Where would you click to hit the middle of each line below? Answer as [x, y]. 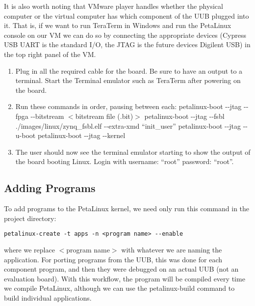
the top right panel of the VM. [50, 54]
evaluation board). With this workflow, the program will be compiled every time [125, 278]
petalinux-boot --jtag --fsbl [184, 116]
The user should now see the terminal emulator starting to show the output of [133, 152]
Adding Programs [50, 188]
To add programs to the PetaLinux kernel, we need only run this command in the [127, 209]
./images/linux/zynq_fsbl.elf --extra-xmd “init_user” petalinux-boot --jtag [128, 125]
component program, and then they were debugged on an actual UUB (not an [121, 269]
